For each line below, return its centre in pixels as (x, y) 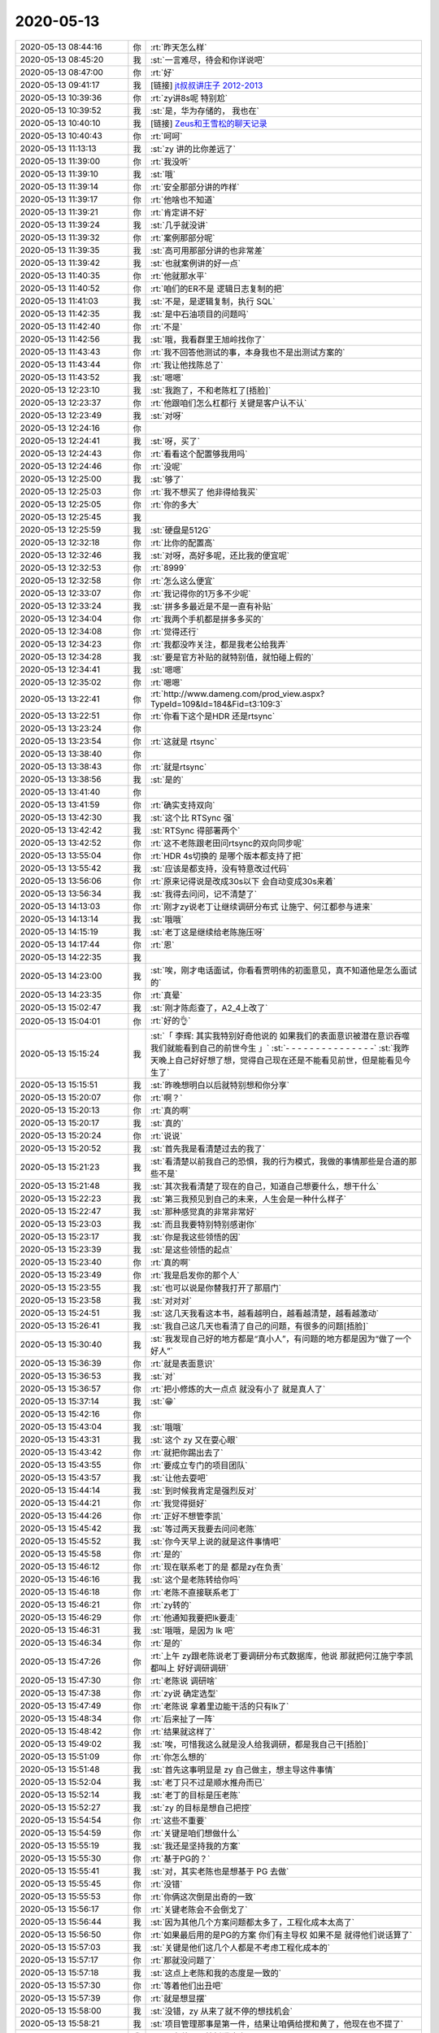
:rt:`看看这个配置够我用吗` (199, 454)
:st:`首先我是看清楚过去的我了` (208, 1148)
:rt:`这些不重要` (179, 1820)
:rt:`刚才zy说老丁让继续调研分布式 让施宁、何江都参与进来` (262, 907)
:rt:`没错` (167, 1884)
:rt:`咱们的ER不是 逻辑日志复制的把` (217, 289)
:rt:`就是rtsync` (179, 767)
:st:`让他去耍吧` (180, 1478)
